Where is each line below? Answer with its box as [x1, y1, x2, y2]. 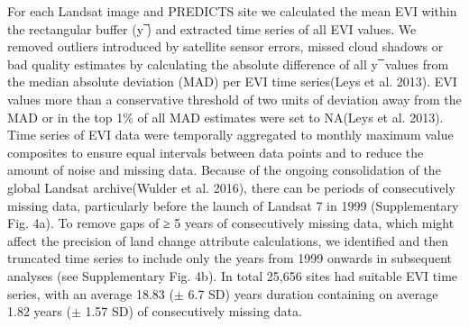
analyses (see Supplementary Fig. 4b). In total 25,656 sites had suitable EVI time [7, 266, 458, 285]
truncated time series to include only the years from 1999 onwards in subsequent [7, 249, 452, 268]
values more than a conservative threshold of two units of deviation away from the [7, 89, 462, 108]
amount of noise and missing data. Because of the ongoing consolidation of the [7, 160, 441, 179]
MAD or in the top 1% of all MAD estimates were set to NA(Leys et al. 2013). [7, 107, 444, 126]
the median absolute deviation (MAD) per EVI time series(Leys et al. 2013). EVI [7, 72, 457, 91]
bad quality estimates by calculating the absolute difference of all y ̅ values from [7, 54, 449, 73]
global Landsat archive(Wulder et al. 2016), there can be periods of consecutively [7, 177, 455, 196]
